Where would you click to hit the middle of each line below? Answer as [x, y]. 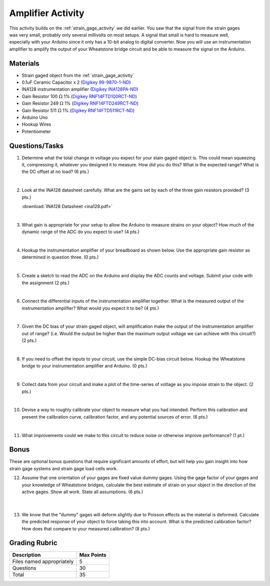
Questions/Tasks [36, 146]
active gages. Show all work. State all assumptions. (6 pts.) [82, 492]
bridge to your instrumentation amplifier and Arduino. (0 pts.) [84, 366]
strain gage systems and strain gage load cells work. [63, 468]
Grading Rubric [33, 543]
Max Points [93, 555]
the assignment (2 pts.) [46, 283]
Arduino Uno [35, 117]
